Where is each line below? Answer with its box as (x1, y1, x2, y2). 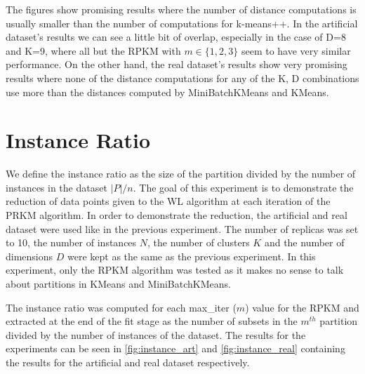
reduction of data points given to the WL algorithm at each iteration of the (6, 194, 331, 208)
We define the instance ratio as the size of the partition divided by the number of (6, 166, 356, 181)
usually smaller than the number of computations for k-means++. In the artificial (6, 15, 358, 30)
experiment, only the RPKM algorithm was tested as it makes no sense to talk (6, 262, 344, 277)
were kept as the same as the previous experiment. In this (67, 248, 316, 263)
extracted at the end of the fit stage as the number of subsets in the (6, 314, 298, 328)
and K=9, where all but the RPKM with (6, 43, 181, 58)
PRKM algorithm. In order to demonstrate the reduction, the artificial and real (6, 208, 347, 222)
